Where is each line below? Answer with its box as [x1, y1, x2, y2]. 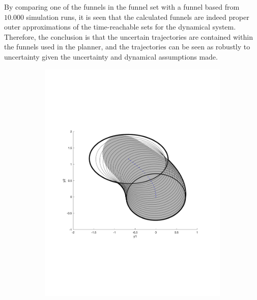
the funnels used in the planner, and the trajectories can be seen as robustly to [4, 41, 250, 52]
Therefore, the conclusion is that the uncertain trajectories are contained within [4, 31, 253, 42]
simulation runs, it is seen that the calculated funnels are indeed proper [26, 11, 249, 22]
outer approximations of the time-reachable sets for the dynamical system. [4, 21, 236, 32]
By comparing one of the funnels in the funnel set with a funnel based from [4, 2, 240, 12]
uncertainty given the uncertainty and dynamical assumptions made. [4, 51, 218, 62]
